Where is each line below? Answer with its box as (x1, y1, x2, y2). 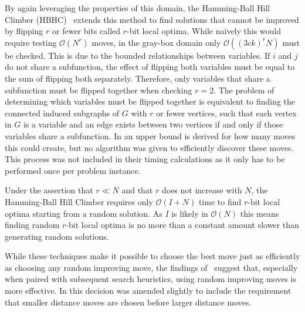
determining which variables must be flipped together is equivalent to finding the (5, 95, 296, 108)
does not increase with (161, 184, 242, 196)
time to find (198, 195, 242, 207)
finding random (5, 219, 60, 231)
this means (240, 207, 279, 219)
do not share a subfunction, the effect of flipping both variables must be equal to (5, 61, 295, 73)
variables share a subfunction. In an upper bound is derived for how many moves (5, 129, 296, 142)
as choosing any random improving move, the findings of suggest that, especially (5, 261, 298, 273)
